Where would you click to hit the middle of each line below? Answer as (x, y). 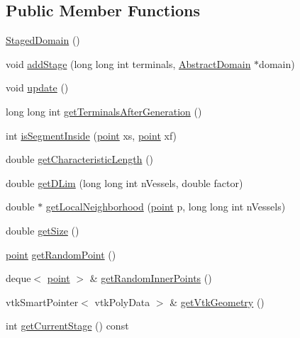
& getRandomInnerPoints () (151, 278)
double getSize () (43, 230)
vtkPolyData (122, 302)
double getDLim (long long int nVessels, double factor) (124, 182)
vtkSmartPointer (42, 302)
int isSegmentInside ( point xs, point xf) (91, 135)
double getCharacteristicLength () (80, 159)
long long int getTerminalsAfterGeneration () (104, 111)
